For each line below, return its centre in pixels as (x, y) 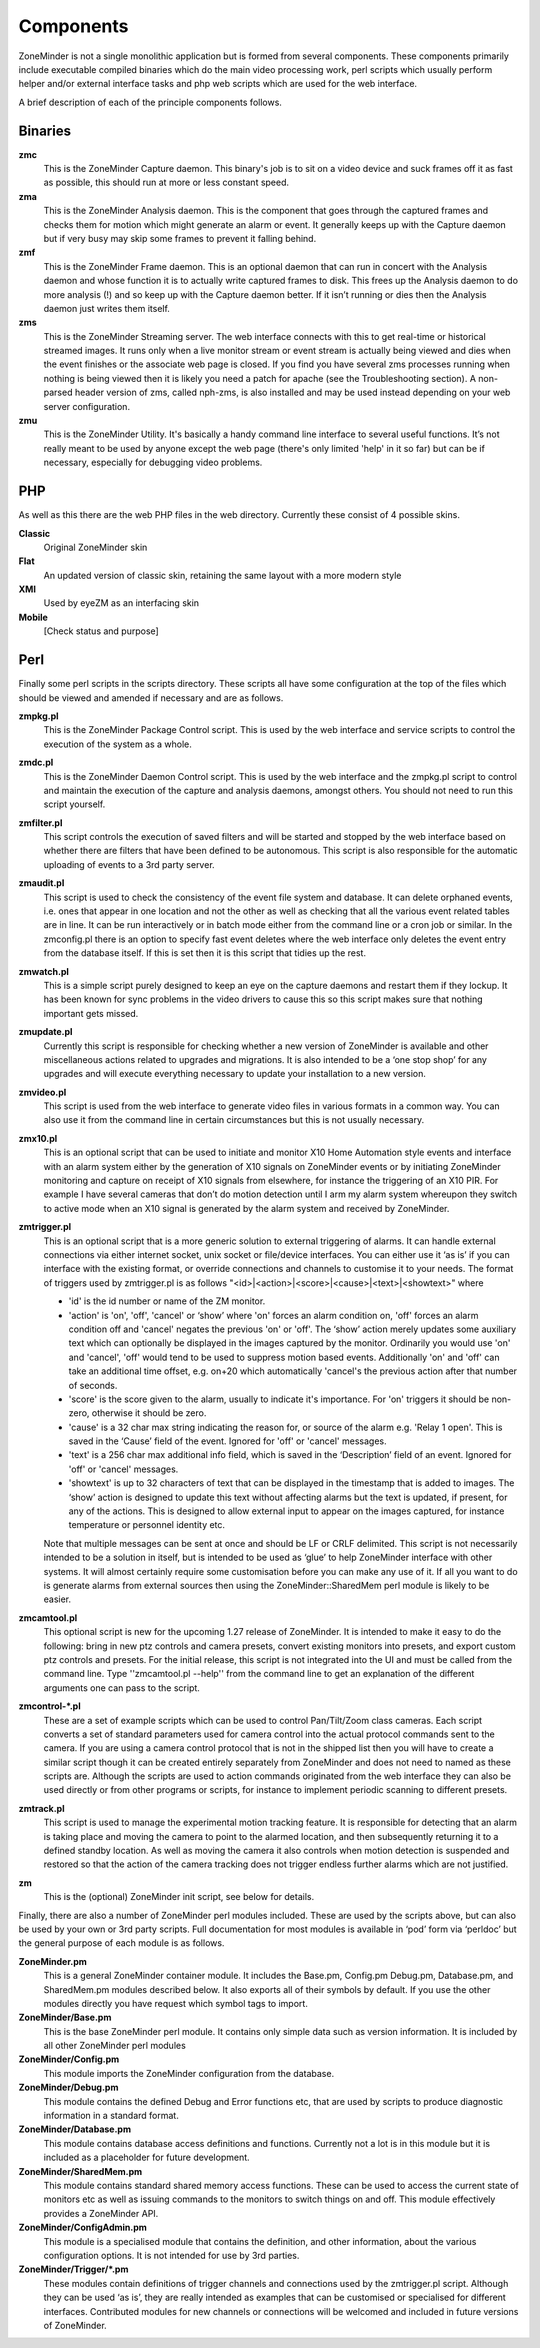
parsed (58, 392)
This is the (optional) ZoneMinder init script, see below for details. (179, 1897)
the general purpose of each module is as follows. (121, 1943)
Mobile (33, 617)
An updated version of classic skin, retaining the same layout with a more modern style (222, 575)
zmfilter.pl (40, 822)
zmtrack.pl (41, 1808)
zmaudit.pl (41, 883)
